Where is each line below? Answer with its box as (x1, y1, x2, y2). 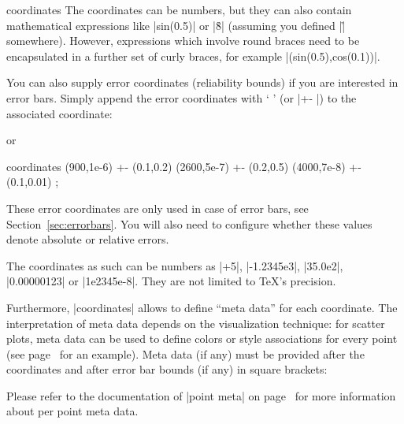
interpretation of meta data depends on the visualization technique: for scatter (6, 314, 385, 331)
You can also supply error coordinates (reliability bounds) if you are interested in (6, 74, 398, 91)
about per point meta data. (6, 403, 139, 419)
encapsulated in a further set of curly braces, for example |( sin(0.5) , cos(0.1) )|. (6, 47, 380, 64)
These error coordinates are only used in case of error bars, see (6, 199, 309, 216)
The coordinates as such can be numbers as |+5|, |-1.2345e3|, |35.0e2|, (6, 257, 343, 273)
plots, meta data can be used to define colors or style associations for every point (6, 330, 398, 347)
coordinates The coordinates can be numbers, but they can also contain (6, 2, 352, 17)
